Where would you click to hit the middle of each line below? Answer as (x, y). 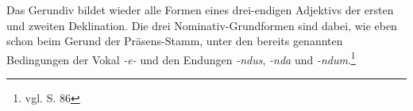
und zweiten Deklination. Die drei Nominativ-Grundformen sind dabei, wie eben (202, 25)
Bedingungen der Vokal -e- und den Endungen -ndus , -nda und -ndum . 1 (181, 58)
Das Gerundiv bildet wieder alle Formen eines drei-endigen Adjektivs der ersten (200, 10)
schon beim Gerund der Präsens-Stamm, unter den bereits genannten (175, 41)
